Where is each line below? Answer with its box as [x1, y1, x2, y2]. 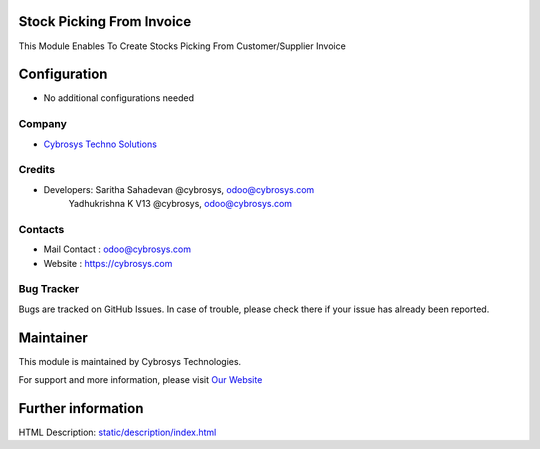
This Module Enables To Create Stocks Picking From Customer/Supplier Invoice [18, 40, 347, 52]
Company [18, 117, 67, 131]
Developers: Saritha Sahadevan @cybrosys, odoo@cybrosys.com [43, 183, 315, 195]
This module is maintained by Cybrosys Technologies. [18, 355, 242, 367]
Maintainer [18, 329, 89, 346]
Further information [18, 400, 144, 417]
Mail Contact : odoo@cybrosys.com [43, 243, 192, 255]
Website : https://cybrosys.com [43, 257, 173, 269]
